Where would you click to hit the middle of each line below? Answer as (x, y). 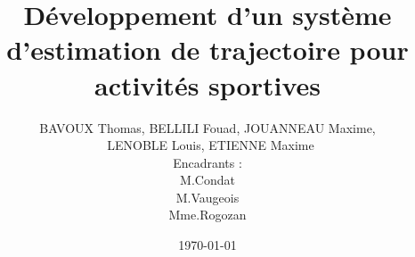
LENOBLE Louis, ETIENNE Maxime (211, 145)
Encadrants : (207, 162)
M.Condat (207, 180)
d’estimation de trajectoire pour (207, 50)
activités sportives (207, 84)
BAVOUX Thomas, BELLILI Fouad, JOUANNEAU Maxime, (207, 127)
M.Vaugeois (207, 197)
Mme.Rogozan (207, 215)
